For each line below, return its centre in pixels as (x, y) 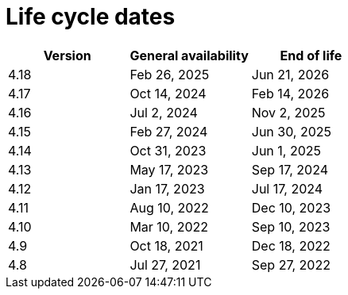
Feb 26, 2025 (170, 74)
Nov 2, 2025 (288, 112)
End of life (311, 55)
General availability (189, 55)
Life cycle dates (91, 17)
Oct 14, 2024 (168, 93)
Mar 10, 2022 (169, 226)
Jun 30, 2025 (292, 131)
